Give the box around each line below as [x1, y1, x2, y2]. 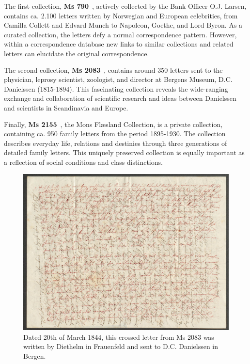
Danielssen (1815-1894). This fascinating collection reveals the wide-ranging [4, 83, 228, 94]
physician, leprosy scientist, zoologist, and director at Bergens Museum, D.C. [4, 74, 233, 84]
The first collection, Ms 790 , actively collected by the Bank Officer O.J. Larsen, [4, 1, 247, 11]
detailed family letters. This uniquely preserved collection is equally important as [4, 147, 245, 158]
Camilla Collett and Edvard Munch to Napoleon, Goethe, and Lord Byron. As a [4, 20, 243, 30]
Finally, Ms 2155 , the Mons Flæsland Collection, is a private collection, [4, 119, 223, 129]
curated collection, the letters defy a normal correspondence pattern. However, [4, 29, 237, 39]
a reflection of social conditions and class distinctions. [4, 157, 163, 167]
